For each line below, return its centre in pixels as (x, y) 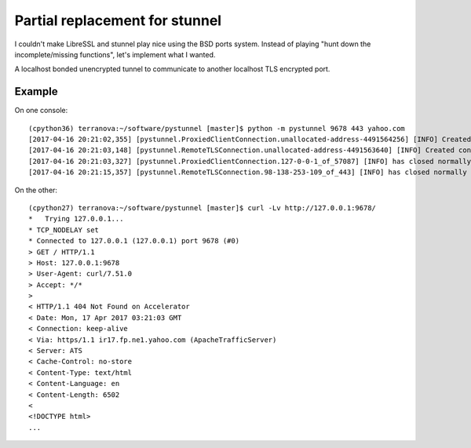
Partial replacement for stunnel (118, 20)
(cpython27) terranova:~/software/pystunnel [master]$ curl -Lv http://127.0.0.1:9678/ (203, 208)
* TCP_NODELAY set (64, 230)
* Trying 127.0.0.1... (76, 219)
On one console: (41, 111)
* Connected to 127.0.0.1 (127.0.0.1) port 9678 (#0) (134, 241)
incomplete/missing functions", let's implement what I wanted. (115, 54)
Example (36, 91)
